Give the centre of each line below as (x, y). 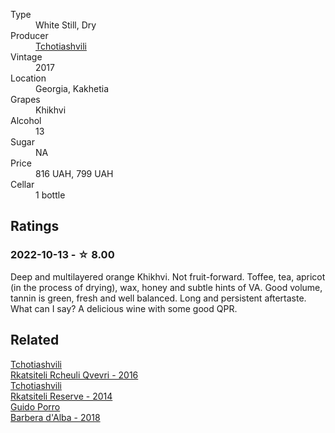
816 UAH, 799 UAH (74, 173)
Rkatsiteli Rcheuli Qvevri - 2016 (74, 375)
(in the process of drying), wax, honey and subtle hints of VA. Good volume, (166, 287)
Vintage (26, 57)
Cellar (22, 184)
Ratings (35, 226)
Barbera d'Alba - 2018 (55, 417)
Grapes (25, 99)
